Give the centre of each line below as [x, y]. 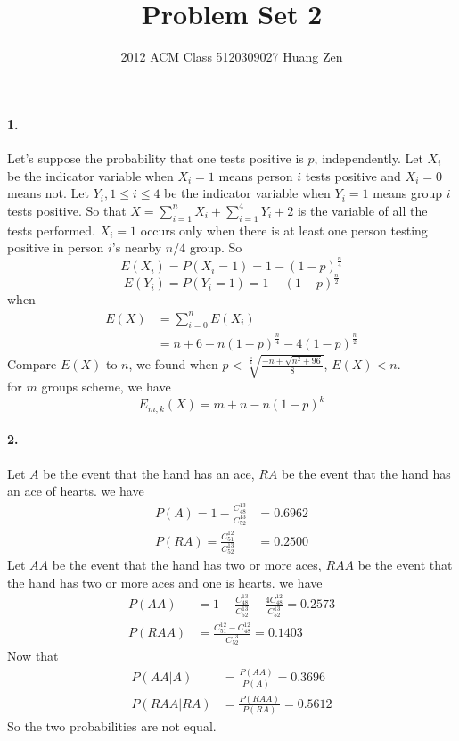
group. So [216, 247]
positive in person [56, 247]
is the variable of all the [362, 210]
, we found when [173, 364]
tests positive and [353, 175]
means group [408, 193]
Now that [33, 656]
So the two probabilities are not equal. [112, 726]
